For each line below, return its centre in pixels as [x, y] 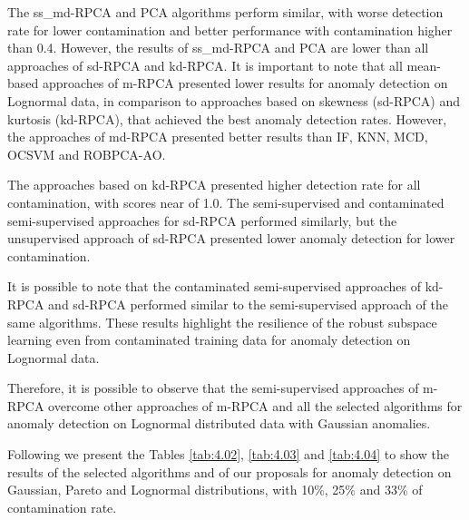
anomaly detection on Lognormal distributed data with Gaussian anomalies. [219, 423]
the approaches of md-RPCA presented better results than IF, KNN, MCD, [218, 137]
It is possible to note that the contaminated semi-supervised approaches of [214, 286]
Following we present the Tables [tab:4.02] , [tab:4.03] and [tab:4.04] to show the [229, 454]
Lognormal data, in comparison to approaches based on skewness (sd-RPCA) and [234, 100]
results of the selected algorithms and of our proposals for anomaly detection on [230, 471]
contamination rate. [62, 507]
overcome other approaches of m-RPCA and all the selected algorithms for [255, 405]
